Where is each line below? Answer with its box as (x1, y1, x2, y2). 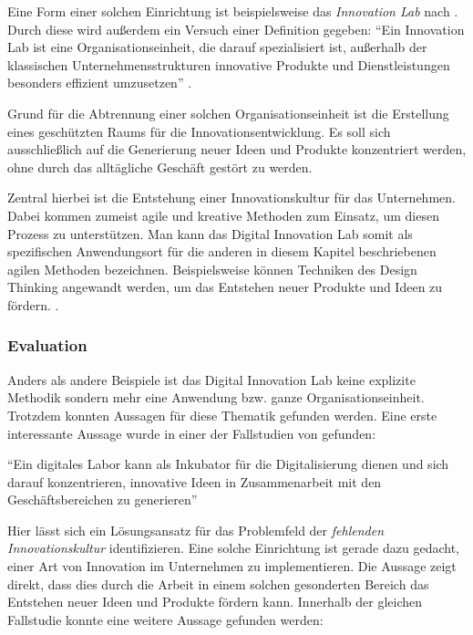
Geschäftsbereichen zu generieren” (7, 490, 198, 509)
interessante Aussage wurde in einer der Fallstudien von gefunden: (7, 423, 376, 442)
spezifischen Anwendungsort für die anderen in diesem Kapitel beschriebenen (7, 242, 437, 261)
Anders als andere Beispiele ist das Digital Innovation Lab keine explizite (7, 370, 416, 389)
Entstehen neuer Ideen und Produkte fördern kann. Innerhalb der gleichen (7, 592, 422, 611)
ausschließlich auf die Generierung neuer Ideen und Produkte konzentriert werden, (7, 140, 467, 159)
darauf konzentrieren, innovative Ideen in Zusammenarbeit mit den (7, 472, 382, 491)
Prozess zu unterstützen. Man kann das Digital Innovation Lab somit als (7, 224, 413, 243)
